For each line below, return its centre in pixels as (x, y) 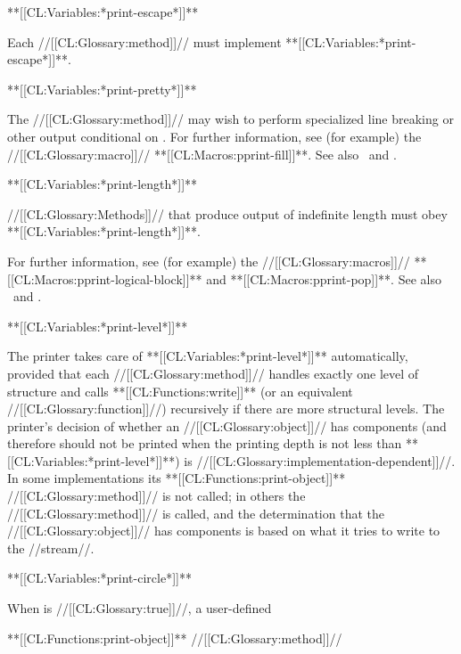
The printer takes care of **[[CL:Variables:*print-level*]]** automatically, (208, 356)
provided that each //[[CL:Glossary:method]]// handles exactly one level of (213, 373)
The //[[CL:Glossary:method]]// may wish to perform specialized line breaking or (230, 119)
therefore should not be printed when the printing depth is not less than (205, 443)
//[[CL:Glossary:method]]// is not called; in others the (156, 496)
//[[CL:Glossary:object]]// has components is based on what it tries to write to (224, 531)
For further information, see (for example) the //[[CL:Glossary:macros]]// (209, 261)
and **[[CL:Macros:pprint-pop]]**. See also (324, 278)
